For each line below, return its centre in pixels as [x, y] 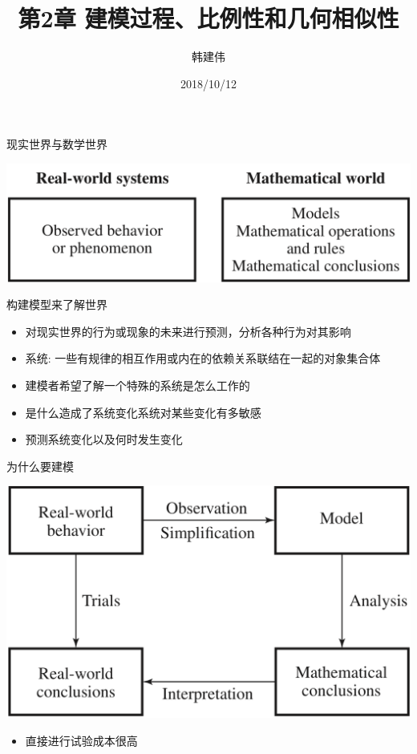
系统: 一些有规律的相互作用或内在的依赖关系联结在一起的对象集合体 [203, 358]
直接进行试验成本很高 [81, 740]
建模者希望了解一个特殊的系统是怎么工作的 [138, 385]
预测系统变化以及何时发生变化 [104, 439]
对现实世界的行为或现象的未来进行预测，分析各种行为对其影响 [188, 331]
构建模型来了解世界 [57, 304]
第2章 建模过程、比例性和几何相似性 [208, 18]
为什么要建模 [40, 466]
